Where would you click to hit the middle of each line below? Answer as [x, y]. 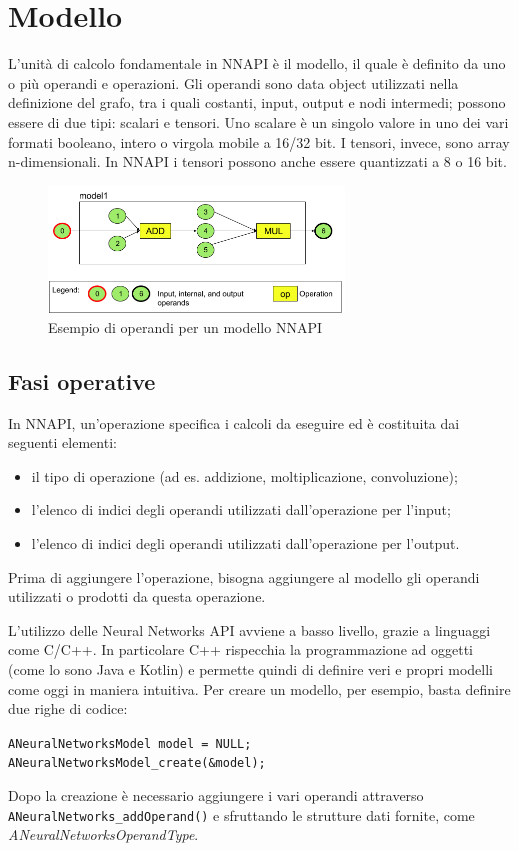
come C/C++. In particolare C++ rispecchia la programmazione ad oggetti [240, 649]
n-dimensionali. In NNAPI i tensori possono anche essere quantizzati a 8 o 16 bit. [257, 161]
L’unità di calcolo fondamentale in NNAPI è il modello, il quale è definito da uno [257, 63]
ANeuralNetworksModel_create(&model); [137, 763]
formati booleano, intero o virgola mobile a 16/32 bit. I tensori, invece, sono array [259, 141]
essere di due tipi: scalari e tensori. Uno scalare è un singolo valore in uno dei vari [258, 121]
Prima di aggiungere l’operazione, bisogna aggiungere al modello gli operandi [244, 576]
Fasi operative [82, 380]
